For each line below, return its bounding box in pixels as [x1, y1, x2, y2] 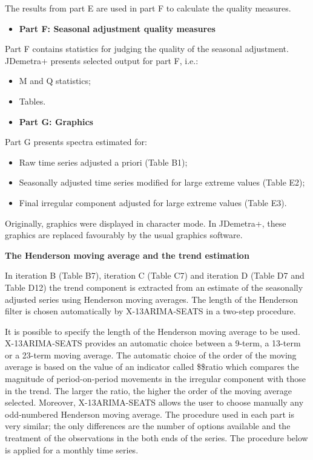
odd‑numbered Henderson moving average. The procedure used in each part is [5, 407, 295, 420]
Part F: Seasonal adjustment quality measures [19, 22, 216, 34]
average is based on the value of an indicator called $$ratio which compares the [5, 360, 299, 373]
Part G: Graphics [19, 115, 93, 128]
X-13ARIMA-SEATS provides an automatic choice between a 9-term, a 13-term [5, 337, 301, 349]
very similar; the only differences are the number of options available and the [5, 420, 291, 432]
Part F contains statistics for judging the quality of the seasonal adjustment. [5, 42, 289, 55]
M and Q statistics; [19, 74, 91, 87]
